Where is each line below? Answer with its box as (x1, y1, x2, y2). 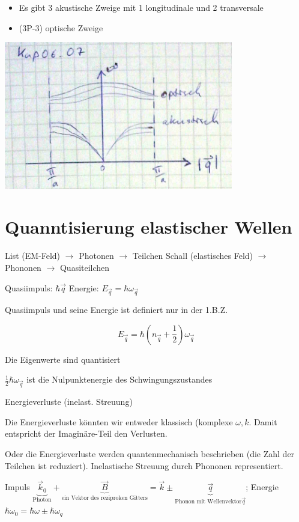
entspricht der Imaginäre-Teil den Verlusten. (5, 427, 168, 440)
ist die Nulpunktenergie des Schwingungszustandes (26, 373, 213, 386)
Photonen (79, 249, 114, 262)
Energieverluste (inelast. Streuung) (5, 395, 133, 408)
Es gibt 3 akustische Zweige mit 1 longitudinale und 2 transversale (19, 1, 264, 13)
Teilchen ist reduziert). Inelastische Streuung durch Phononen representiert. (5, 459, 283, 472)
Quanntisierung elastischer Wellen (5, 214, 292, 239)
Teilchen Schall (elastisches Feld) (132, 249, 253, 262)
